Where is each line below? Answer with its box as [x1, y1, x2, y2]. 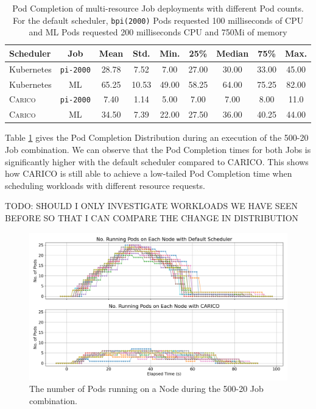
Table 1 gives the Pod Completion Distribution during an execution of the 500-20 [5, 131, 309, 144]
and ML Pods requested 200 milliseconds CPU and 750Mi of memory [29, 26, 287, 38]
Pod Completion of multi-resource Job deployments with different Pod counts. [12, 2, 304, 14]
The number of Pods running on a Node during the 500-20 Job [29, 382, 264, 395]
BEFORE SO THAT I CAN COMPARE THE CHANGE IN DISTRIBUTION [5, 212, 299, 224]
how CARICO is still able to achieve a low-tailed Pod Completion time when [5, 167, 292, 180]
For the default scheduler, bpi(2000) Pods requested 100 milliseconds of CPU [12, 13, 304, 26]
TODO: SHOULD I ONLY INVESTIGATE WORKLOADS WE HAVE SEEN [5, 199, 298, 212]
